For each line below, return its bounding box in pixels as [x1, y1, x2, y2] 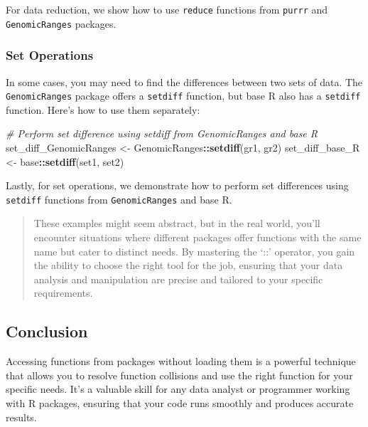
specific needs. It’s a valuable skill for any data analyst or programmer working [6, 381, 350, 396]
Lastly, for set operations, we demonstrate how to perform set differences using [6, 178, 349, 193]
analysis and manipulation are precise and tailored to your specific [33, 271, 323, 286]
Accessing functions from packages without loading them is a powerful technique [6, 354, 356, 369]
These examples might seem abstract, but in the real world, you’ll [33, 216, 320, 231]
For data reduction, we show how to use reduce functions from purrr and [6, 2, 328, 16]
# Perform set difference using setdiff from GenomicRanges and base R [6, 126, 318, 141]
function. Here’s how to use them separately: [6, 102, 200, 117]
